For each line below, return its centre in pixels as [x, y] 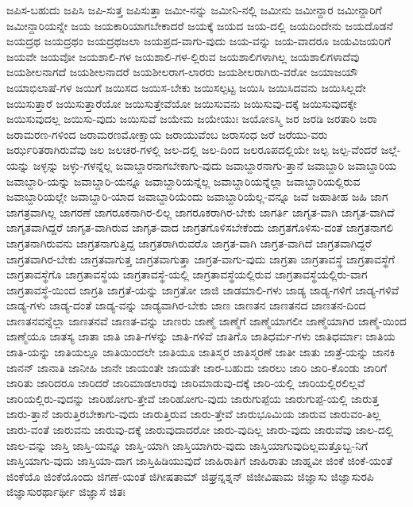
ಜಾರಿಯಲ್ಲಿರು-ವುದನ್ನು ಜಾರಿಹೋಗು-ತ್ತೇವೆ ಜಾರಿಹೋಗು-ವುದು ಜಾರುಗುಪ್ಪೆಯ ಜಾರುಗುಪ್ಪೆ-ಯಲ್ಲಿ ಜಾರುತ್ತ [193, 398]
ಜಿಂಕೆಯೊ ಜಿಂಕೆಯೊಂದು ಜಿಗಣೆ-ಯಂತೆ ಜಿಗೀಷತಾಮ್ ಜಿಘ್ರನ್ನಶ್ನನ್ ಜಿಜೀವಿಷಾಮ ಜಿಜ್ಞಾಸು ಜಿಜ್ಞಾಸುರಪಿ [190, 476]
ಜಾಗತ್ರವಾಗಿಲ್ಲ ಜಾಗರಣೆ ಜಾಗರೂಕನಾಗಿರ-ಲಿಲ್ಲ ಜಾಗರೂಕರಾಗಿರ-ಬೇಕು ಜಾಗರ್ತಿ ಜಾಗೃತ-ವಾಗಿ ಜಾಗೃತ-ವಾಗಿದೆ [201, 211]
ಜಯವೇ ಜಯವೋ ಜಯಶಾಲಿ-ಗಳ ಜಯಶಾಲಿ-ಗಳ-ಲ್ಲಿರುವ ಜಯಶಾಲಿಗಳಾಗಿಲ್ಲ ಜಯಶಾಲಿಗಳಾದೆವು [183, 56]
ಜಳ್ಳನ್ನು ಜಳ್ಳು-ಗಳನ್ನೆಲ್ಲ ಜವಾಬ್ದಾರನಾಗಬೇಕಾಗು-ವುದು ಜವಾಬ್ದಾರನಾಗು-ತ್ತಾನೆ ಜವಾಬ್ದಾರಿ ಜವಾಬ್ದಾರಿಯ [215, 165]
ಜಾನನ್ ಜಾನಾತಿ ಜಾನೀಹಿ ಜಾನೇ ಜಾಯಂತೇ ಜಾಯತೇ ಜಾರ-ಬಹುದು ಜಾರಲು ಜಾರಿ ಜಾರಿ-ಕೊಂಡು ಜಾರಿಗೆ [197, 367]
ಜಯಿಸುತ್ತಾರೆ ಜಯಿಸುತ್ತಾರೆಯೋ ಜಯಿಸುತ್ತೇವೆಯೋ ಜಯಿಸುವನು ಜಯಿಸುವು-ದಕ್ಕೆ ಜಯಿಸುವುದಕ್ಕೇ [182, 103]
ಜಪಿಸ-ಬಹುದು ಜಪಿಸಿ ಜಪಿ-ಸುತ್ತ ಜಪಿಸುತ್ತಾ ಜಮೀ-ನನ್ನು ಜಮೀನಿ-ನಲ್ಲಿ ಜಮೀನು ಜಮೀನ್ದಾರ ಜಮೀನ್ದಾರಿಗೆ [194, 10]
